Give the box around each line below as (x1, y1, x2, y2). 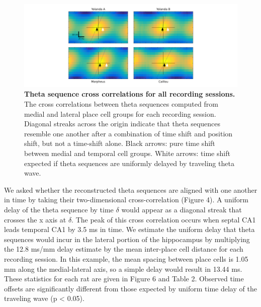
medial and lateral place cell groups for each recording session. (24, 108, 216, 119)
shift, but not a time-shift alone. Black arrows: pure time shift (24, 138, 215, 148)
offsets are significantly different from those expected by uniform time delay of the (4, 283, 257, 293)
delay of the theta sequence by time (4, 204, 114, 214)
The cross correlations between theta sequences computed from (24, 99, 218, 109)
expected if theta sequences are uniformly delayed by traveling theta (24, 158, 234, 168)
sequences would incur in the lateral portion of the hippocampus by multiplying (4, 234, 250, 244)
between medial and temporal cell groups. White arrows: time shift (24, 148, 230, 159)
